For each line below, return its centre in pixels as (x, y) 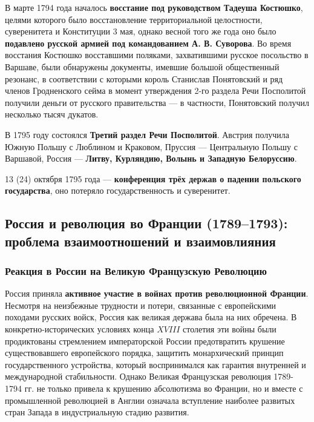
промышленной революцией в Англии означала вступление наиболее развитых (150, 400)
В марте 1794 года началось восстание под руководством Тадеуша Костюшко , (154, 7)
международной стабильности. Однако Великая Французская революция (138, 376)
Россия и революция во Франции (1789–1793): (146, 223)
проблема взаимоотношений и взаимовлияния (140, 241)
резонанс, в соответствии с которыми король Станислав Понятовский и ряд (144, 78)
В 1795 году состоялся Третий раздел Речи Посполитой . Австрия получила (147, 134)
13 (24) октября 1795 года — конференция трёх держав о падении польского (153, 178)
